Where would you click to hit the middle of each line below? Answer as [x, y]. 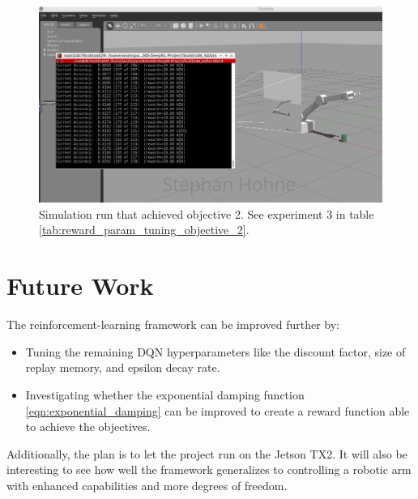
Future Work [80, 286]
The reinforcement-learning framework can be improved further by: [173, 324]
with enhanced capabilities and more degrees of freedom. [147, 485]
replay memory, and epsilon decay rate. [123, 367]
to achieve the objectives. [88, 426]
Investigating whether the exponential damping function [165, 394]
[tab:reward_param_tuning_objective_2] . [144, 230]
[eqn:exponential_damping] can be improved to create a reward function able [218, 410]
